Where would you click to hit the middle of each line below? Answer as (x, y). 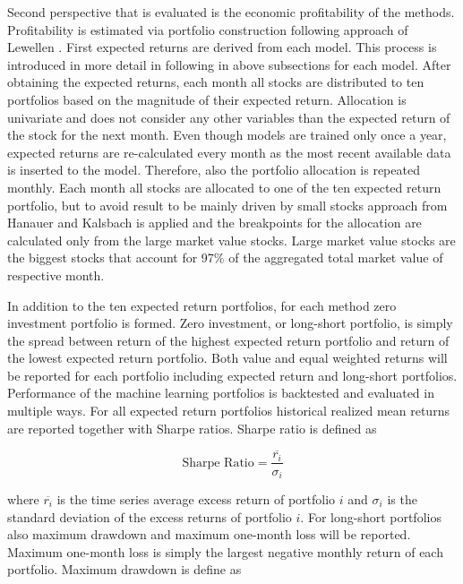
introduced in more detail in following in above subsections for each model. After (229, 64)
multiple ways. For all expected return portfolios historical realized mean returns (228, 411)
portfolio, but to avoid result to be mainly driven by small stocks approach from (227, 205)
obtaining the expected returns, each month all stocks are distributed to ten (216, 82)
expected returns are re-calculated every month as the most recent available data (229, 152)
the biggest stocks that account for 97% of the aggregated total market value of (225, 258)
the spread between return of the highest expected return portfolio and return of (228, 340)
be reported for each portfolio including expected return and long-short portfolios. (232, 375)
